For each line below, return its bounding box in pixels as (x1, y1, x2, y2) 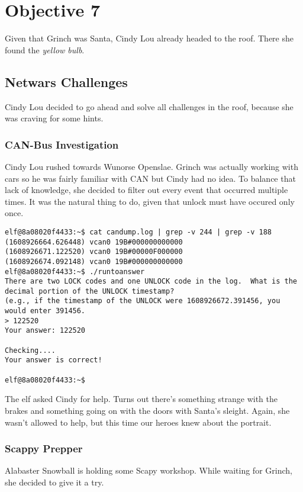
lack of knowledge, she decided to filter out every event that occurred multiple (5, 184, 288, 196)
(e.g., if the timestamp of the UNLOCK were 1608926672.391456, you (5, 297, 281, 306)
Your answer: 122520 (5, 326, 86, 335)
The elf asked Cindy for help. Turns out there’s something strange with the (5, 393, 278, 405)
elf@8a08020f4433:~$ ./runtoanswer (5, 267, 145, 276)
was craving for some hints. (5, 112, 104, 124)
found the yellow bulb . (5, 43, 85, 56)
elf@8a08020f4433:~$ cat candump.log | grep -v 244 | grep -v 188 (5, 227, 272, 236)
